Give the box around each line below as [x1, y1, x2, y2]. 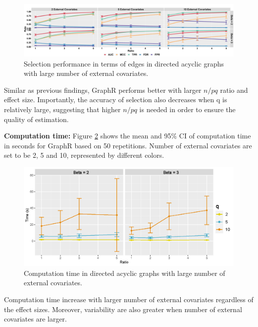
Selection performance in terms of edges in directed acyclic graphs [24, 58, 224, 68]
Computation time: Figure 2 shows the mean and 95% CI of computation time [4, 131, 251, 141]
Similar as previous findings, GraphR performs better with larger [4, 84, 202, 95]
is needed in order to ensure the [139, 104, 236, 114]
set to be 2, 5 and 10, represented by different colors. [4, 150, 164, 160]
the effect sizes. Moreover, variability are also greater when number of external [4, 304, 242, 314]
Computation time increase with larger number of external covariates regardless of [4, 294, 254, 305]
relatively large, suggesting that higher [4, 104, 121, 114]
